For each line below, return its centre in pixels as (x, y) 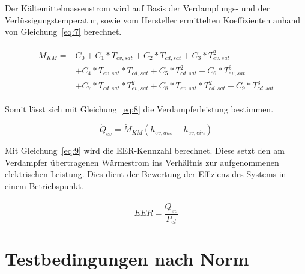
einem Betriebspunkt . (44, 186)
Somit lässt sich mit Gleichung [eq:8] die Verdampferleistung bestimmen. (139, 109)
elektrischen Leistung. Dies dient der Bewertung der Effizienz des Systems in (146, 174)
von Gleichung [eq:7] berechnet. (63, 32)
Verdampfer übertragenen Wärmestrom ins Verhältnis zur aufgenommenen (142, 162)
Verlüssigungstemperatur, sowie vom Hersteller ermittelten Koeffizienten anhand (153, 20)
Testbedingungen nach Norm (127, 259)
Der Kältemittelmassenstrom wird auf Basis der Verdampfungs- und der (137, 8)
